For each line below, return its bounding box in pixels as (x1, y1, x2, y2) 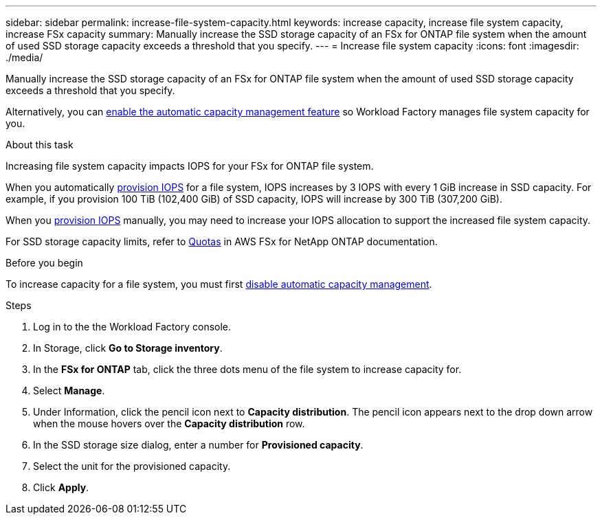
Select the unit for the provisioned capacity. (33, 460, 231, 472)
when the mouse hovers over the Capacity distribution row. (33, 418, 305, 429)
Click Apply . (33, 482, 89, 493)
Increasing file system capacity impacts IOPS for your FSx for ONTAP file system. (5, 160, 374, 172)
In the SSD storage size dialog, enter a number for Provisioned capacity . (33, 439, 364, 451)
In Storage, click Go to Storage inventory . (33, 342, 223, 354)
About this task (5, 139, 74, 150)
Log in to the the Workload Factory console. (33, 321, 232, 332)
